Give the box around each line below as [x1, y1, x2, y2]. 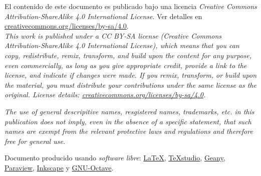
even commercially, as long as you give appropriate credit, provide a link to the [5, 60, 247, 70]
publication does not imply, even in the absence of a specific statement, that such [5, 116, 251, 126]
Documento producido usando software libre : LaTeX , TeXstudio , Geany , [5, 152, 225, 163]
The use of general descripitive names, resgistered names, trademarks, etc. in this [5, 106, 254, 116]
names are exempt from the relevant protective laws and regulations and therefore [5, 126, 253, 136]
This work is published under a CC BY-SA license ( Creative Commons [5, 30, 222, 41]
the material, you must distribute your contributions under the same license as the [5, 79, 256, 90]
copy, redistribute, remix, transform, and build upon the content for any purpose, [5, 50, 252, 60]
